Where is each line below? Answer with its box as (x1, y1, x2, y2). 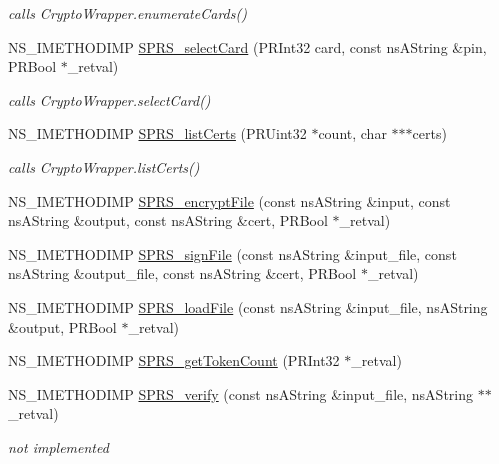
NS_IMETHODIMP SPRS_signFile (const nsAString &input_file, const (8, 243, 457, 264)
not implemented (8, 436, 109, 457)
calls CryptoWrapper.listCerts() (8, 156, 200, 177)
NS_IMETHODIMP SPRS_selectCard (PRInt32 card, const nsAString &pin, (8, 36, 487, 57)
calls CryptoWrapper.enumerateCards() (8, 3, 247, 23)
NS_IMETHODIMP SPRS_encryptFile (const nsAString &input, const (8, 190, 451, 211)
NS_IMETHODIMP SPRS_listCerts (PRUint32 (8, 123, 307, 144)
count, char (318, 123, 387, 144)
